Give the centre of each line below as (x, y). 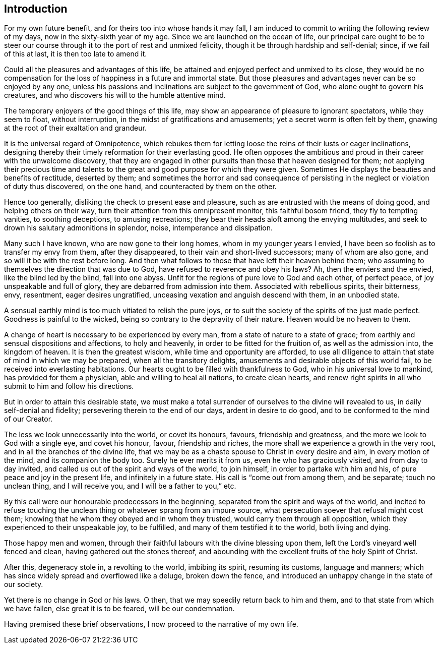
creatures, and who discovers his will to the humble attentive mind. (115, 95)
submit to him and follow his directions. (69, 386)
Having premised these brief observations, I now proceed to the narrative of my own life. (151, 624)
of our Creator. (28, 419)
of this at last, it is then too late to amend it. (76, 54)
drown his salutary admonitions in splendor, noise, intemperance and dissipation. (138, 228)
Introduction (36, 9)
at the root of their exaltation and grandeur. (75, 128)
